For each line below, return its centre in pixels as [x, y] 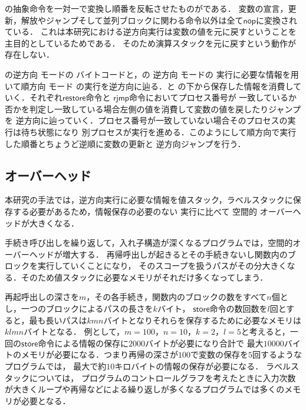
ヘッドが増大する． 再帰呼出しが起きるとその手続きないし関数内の [158, 254]
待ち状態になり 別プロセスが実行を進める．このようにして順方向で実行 [159, 131]
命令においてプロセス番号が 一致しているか [213, 97]
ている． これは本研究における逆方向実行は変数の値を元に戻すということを [151, 31]
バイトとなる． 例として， [74, 331]
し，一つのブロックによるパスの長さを [79, 309]
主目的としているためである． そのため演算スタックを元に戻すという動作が [151, 43]
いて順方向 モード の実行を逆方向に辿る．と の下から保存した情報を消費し [149, 86]
